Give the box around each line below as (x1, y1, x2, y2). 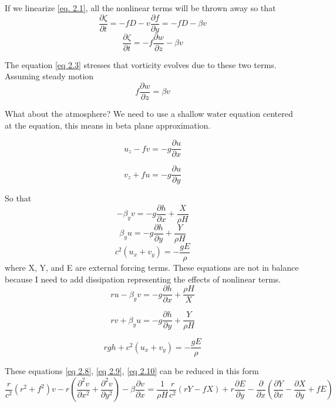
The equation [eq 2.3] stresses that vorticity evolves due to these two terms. (5, 58, 277, 70)
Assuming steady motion (5, 70, 94, 82)
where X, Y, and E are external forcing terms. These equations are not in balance (5, 261, 299, 274)
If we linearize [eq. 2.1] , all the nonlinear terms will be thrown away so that (5, 2, 276, 14)
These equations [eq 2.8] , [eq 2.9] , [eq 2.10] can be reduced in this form (5, 365, 259, 377)
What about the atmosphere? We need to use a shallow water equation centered (5, 107, 293, 119)
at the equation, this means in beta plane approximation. (5, 119, 211, 131)
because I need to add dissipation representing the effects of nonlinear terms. (5, 273, 281, 285)
